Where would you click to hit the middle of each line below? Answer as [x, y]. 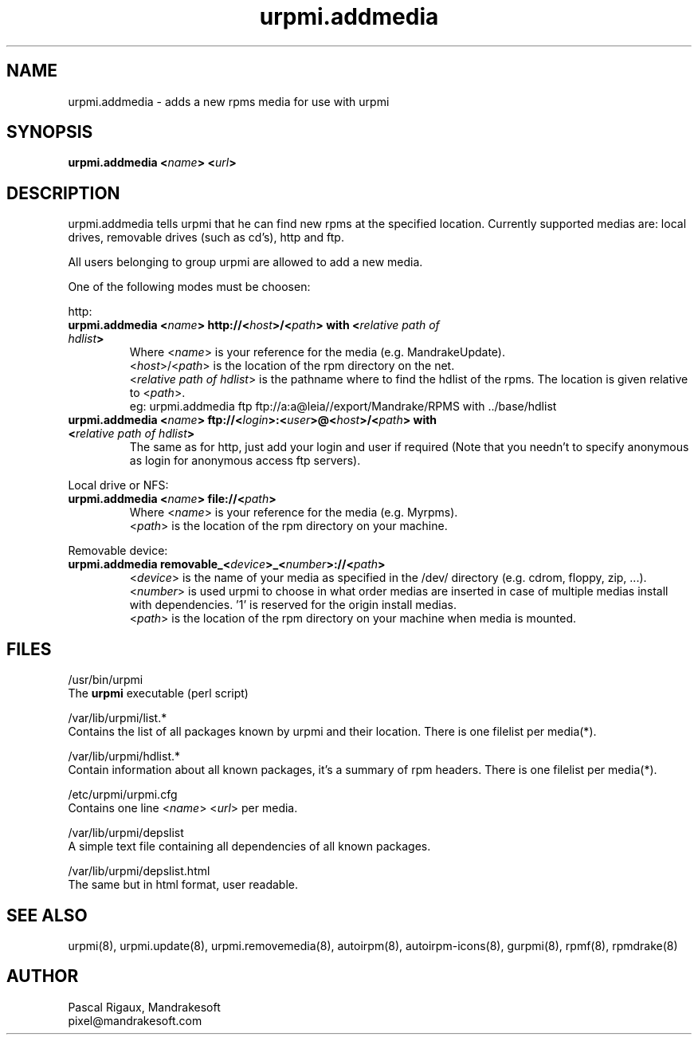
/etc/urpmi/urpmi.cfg [123, 795]
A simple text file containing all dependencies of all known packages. [249, 847]
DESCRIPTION [63, 193]
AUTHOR [43, 976]
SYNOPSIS [50, 132]
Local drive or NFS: [118, 485]
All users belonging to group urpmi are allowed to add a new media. [245, 262]
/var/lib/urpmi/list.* [118, 718]
